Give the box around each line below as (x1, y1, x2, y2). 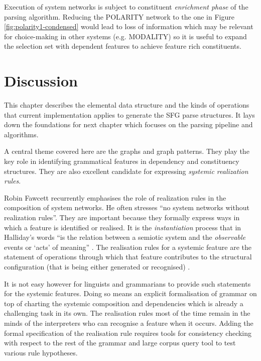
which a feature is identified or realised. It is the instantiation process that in (4, 222, 241, 232)
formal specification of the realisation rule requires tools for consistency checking (4, 327, 252, 338)
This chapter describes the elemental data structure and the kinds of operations (4, 100, 249, 110)
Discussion (4, 70, 78, 91)
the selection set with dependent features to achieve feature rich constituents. (4, 41, 241, 51)
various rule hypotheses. (4, 347, 78, 357)
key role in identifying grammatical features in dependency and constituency (4, 156, 239, 166)
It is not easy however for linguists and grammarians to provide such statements (4, 278, 251, 289)
